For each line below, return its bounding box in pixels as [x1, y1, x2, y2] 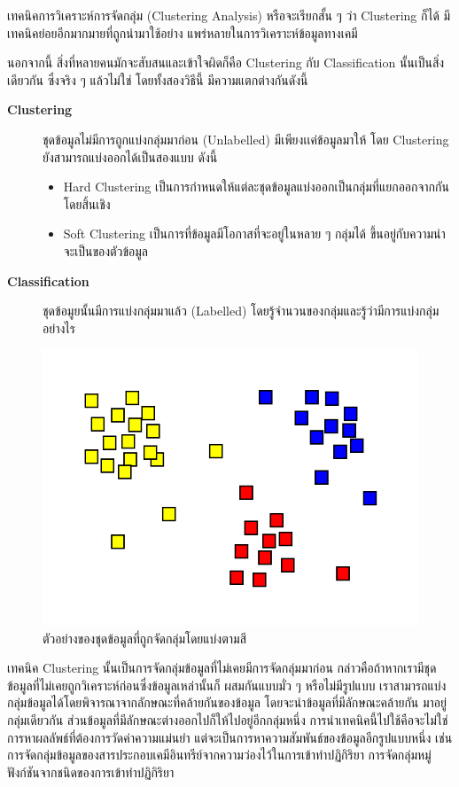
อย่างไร [43, 318, 75, 337]
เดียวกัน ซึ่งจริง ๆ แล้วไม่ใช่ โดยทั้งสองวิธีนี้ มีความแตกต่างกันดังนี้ [7, 70, 308, 89]
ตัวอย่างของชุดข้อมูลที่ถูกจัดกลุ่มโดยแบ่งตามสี [43, 628, 246, 647]
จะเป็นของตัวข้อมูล [63, 241, 148, 260]
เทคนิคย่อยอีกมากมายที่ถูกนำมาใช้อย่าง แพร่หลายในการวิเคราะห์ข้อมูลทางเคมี [7, 23, 358, 42]
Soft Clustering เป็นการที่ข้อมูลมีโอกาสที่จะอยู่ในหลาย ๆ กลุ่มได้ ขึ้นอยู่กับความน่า [63, 224, 446, 243]
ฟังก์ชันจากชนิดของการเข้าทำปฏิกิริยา [7, 762, 175, 781]
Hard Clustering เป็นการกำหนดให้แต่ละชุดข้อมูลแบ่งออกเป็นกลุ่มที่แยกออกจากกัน [63, 177, 449, 196]
